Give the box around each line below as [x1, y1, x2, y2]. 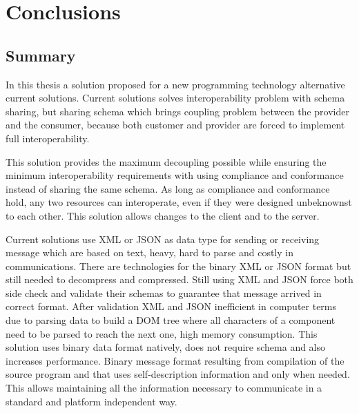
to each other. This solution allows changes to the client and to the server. [6, 208, 320, 222]
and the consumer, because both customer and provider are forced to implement [6, 117, 345, 132]
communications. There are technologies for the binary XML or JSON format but [6, 258, 351, 273]
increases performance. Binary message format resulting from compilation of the [6, 353, 345, 367]
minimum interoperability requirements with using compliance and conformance [6, 168, 344, 182]
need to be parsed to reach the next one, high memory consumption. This [6, 326, 318, 340]
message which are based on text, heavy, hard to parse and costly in [6, 245, 293, 260]
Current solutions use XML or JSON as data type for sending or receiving [6, 231, 320, 246]
